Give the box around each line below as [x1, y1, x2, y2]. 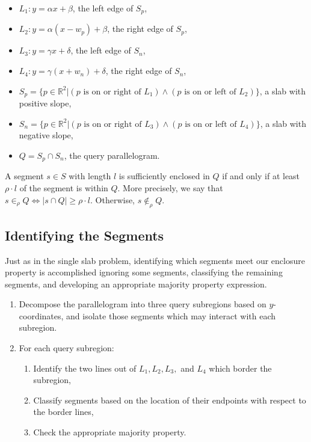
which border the [209, 361, 272, 374]
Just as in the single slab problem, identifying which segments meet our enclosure [5, 254, 305, 266]
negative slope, [19, 129, 73, 141]
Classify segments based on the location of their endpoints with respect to [33, 393, 306, 406]
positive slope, [19, 97, 72, 109]
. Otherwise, [90, 193, 135, 206]
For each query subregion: [19, 342, 114, 354]
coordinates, [19, 309, 64, 322]
